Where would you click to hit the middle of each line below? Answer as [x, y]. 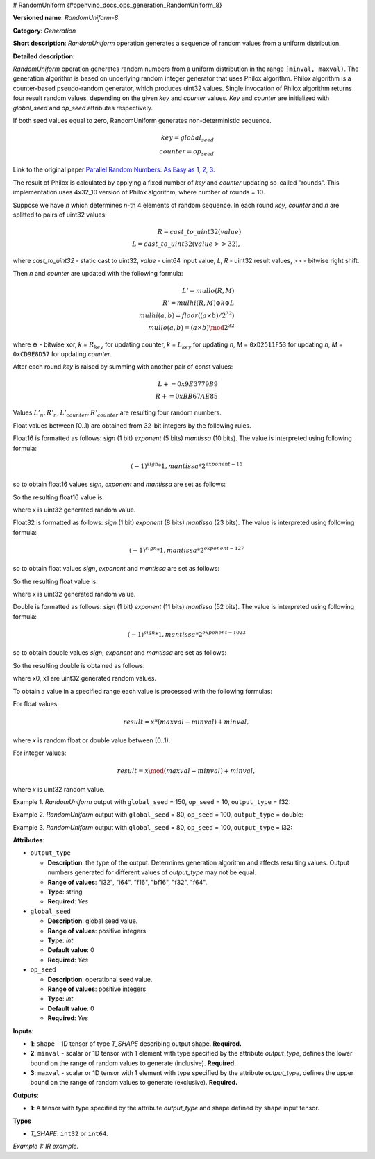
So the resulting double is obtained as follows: [79, 665]
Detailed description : [44, 56]
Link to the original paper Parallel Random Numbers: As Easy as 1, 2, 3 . [114, 169]
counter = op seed [187, 152]
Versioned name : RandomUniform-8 [66, 18]
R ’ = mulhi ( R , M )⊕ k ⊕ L [198, 303]
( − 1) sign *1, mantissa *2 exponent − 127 [186, 550]
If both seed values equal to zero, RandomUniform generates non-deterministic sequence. [142, 120]
